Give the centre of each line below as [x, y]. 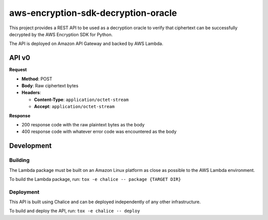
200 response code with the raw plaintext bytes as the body [83, 124]
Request [18, 70]
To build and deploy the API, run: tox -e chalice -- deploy [75, 211]
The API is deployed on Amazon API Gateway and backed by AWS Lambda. [86, 44]
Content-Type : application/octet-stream [81, 100]
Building [19, 160]
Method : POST [37, 79]
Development [31, 146]
